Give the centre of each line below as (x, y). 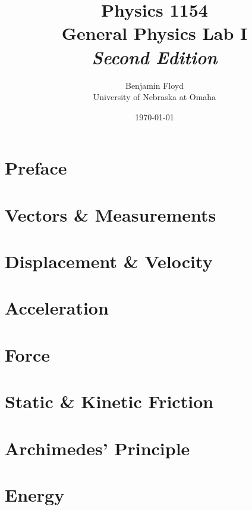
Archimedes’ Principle (97, 448)
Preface (36, 168)
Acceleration (57, 308)
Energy (35, 494)
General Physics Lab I (155, 33)
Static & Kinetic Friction (109, 401)
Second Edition (155, 57)
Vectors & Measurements (111, 214)
